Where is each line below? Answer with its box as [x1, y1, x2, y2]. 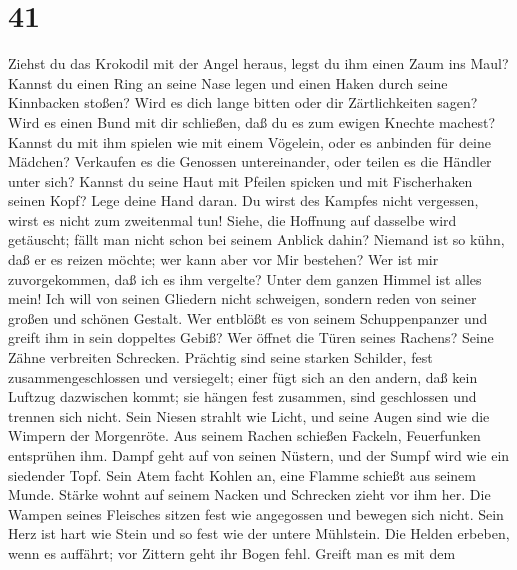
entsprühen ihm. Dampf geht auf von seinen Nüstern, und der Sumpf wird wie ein [8, 445, 510, 465]
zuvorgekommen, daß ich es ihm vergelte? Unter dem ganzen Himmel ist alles [8, 268, 482, 289]
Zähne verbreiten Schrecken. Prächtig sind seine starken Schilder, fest [8, 347, 433, 368]
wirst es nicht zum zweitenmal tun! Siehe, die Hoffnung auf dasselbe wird [8, 209, 457, 230]
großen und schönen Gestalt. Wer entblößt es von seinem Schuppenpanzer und [8, 307, 488, 328]
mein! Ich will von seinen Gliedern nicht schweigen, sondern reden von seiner [8, 288, 477, 309]
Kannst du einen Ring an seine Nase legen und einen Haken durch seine [8, 72, 448, 93]
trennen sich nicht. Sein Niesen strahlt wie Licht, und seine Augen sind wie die [8, 405, 490, 426]
